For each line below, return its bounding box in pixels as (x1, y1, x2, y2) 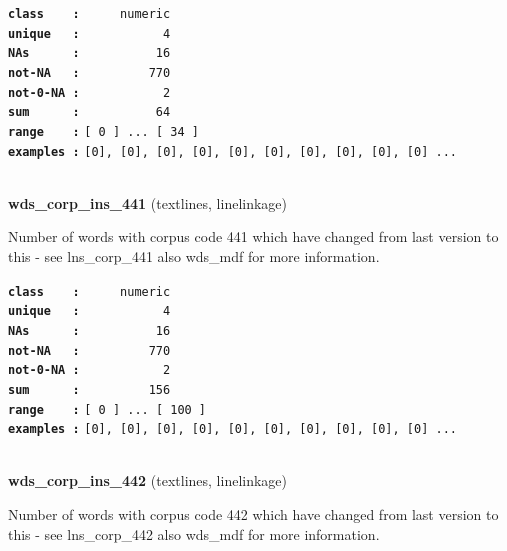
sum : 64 (8, 105, 171, 120)
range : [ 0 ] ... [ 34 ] (8, 124, 199, 139)
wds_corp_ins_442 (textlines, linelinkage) (8, 470, 288, 491)
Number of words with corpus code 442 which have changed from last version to (8, 504, 499, 525)
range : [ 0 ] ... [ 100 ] (8, 402, 207, 417)
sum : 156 (8, 382, 171, 397)
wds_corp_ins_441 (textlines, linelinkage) (8, 192, 288, 213)
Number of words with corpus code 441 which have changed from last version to (8, 226, 499, 247)
